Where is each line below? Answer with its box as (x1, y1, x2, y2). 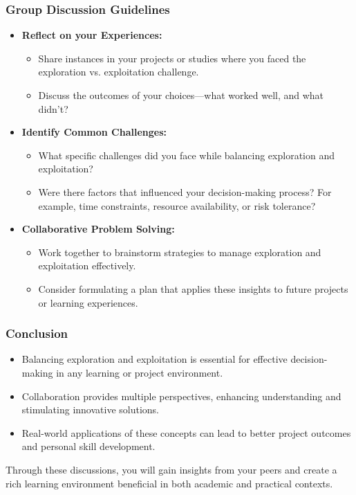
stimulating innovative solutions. (21, 402, 159, 417)
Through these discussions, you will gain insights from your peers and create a (6, 462, 337, 476)
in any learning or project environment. (56, 365, 223, 379)
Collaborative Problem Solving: (21, 222, 175, 236)
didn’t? (38, 101, 68, 116)
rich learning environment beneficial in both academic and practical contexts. (6, 476, 333, 490)
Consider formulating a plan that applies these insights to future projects (38, 281, 348, 296)
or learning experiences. (38, 295, 138, 309)
